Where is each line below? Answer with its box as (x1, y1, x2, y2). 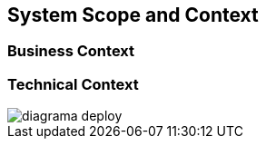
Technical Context (7, 74, 139, 93)
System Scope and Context (7, 4, 259, 26)
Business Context (7, 42, 135, 61)
